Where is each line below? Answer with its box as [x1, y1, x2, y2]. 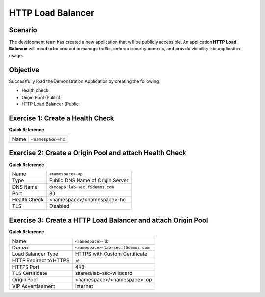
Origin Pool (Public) [21, 94, 61, 100]
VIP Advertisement [12, 283, 55, 290]
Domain [12, 244, 30, 251]
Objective [9, 65, 40, 74]
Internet [75, 283, 93, 290]
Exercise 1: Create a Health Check [9, 114, 115, 122]
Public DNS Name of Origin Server [49, 177, 129, 184]
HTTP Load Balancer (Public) [21, 101, 80, 107]
